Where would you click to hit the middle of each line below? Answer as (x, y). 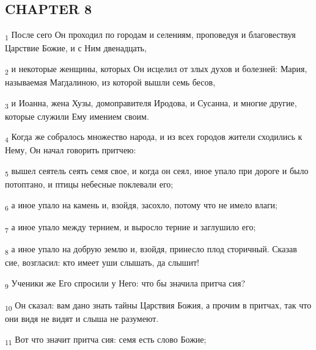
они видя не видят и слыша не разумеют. (82, 319)
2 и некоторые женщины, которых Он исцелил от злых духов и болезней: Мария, (156, 69)
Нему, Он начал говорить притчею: (71, 150)
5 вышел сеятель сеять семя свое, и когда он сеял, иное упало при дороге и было (157, 171)
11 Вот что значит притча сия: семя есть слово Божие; (106, 340)
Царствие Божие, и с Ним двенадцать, (76, 48)
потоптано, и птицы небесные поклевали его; (89, 184)
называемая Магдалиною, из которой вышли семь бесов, (110, 82)
